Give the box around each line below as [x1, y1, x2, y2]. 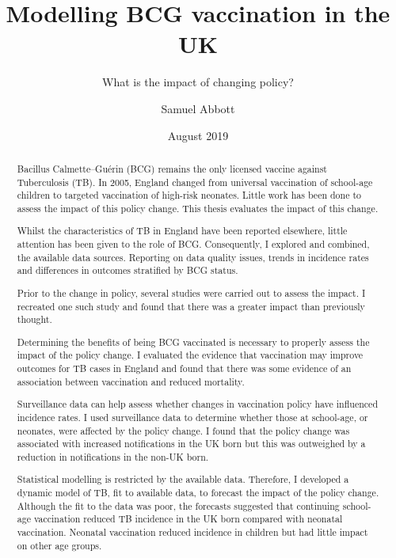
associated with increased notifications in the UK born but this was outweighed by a [17, 437, 366, 450]
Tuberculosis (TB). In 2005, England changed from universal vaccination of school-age [17, 175, 373, 188]
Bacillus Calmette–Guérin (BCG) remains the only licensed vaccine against [17, 161, 327, 175]
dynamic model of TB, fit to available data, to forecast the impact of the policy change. [17, 486, 379, 499]
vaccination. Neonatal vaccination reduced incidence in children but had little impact [17, 526, 368, 539]
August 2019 [167, 127, 229, 143]
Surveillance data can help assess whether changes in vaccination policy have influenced [17, 397, 378, 411]
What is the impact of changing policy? [102, 74, 294, 90]
